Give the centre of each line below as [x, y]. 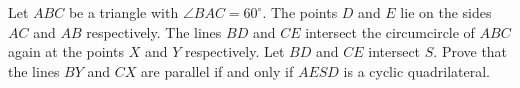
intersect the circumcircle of [390, 31]
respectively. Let [234, 51]
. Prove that [470, 51]
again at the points [66, 51]
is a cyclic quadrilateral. [416, 70]
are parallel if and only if [217, 70]
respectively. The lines [154, 31]
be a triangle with [123, 12]
